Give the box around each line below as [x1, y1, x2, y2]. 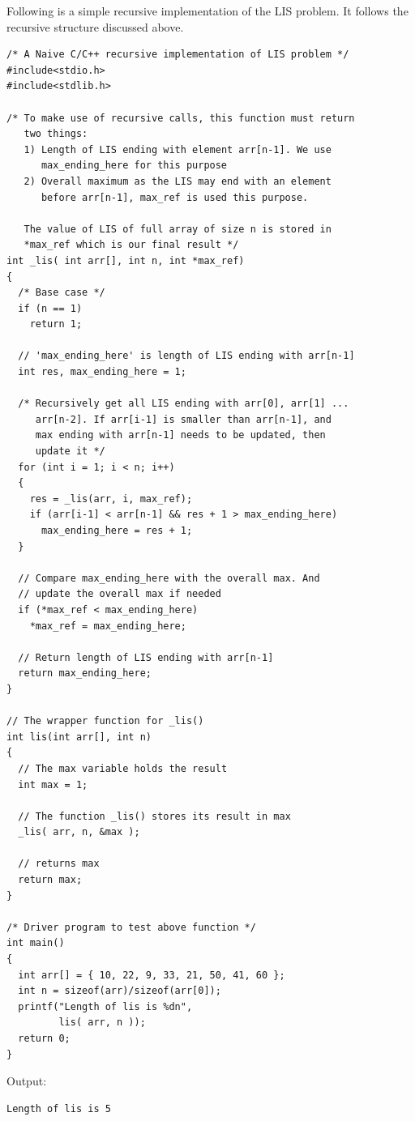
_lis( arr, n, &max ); [18, 826, 140, 838]
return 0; [18, 1033, 71, 1044]
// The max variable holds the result [18, 762, 228, 774]
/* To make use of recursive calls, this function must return [6, 112, 355, 124]
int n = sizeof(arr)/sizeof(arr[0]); [18, 985, 221, 997]
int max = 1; [18, 778, 88, 791]
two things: [24, 128, 88, 140]
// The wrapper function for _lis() [6, 715, 204, 727]
